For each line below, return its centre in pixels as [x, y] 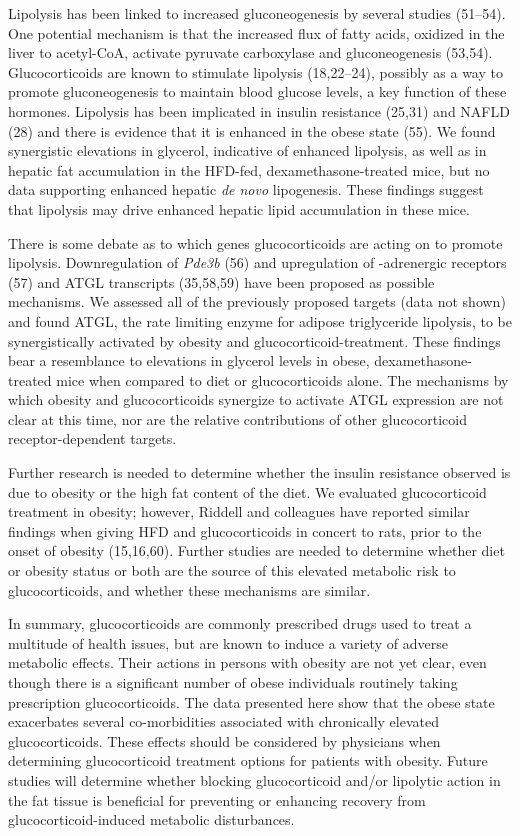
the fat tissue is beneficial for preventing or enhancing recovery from [217, 799]
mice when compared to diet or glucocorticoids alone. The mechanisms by [282, 379]
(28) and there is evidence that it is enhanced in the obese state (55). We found [252, 130]
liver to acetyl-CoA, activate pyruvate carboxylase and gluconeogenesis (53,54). [250, 52]
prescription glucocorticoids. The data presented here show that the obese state [251, 701]
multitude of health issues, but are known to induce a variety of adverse [228, 642]
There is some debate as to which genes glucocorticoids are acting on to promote [255, 242]
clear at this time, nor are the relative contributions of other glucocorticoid [237, 418]
